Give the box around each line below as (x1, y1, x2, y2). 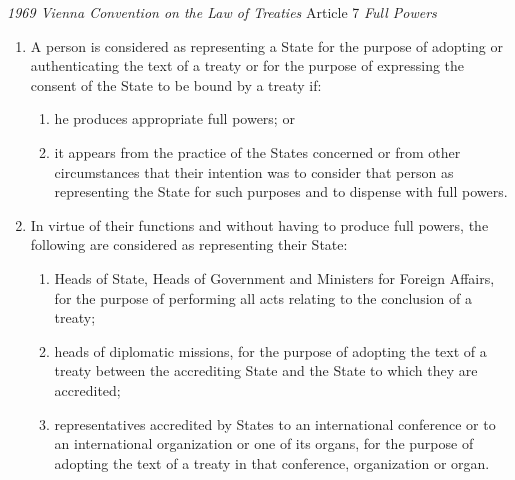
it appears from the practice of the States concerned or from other (54, 141, 461, 162)
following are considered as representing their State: (30, 234, 348, 255)
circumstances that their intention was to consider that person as (54, 161, 454, 182)
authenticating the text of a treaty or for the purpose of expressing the (30, 55, 465, 76)
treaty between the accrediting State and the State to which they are (54, 360, 478, 381)
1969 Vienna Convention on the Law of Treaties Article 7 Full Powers (7, 2, 437, 22)
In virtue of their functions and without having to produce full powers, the (30, 214, 489, 235)
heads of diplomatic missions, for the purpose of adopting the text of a (54, 340, 487, 361)
